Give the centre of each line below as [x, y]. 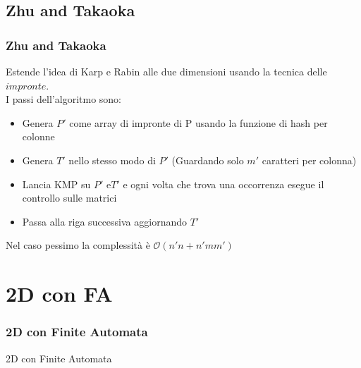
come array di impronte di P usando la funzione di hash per [198, 122]
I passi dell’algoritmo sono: [63, 99]
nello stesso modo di [112, 160]
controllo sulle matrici [69, 198]
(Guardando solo [208, 160]
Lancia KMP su [56, 184]
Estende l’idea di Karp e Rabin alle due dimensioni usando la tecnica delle [166, 71]
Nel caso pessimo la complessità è [78, 245]
